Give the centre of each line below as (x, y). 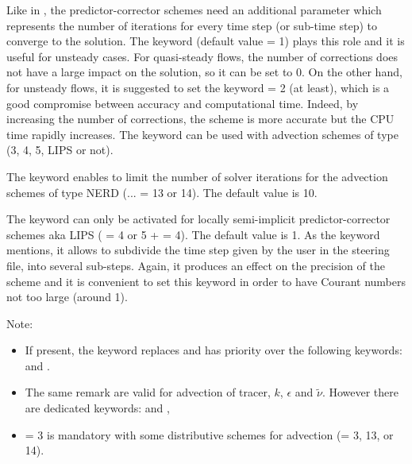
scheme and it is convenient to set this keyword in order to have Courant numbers (206, 281)
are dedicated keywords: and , (97, 408)
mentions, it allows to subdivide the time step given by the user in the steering (198, 250)
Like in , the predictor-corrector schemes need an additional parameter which (194, 10)
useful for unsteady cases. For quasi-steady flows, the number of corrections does (202, 56)
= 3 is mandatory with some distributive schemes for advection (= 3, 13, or (209, 434)
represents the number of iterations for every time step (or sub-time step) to (192, 25)
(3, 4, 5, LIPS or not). (60, 150)
